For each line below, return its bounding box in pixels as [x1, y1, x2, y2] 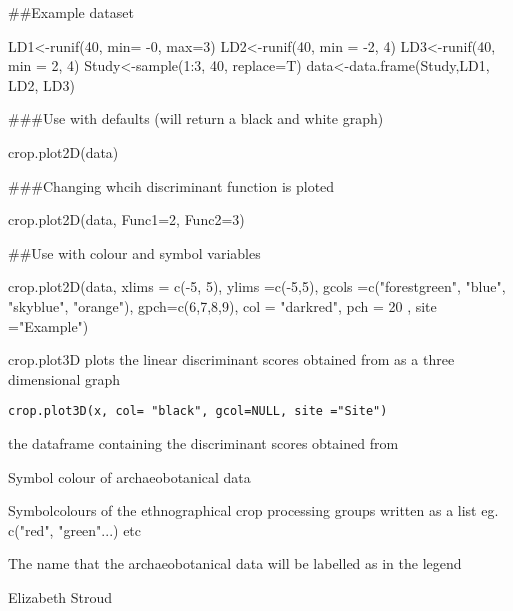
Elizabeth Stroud [8, 586, 113, 607]
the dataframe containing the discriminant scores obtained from [8, 432, 399, 453]
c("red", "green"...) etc [8, 519, 142, 540]
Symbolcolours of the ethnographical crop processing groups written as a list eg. [8, 500, 499, 521]
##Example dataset [8, 2, 134, 22]
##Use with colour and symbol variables [8, 242, 261, 263]
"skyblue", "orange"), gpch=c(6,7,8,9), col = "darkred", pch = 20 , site [8, 295, 437, 316]
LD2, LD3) [8, 74, 75, 95]
